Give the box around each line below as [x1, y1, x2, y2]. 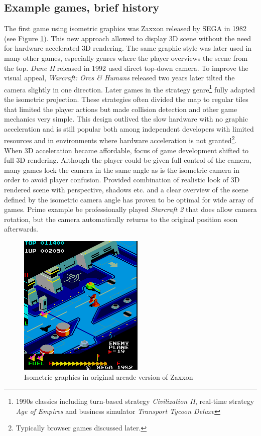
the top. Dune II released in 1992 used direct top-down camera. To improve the [4, 62, 248, 73]
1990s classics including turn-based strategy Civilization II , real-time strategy [16, 396, 254, 406]
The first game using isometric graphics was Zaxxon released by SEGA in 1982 [4, 23, 247, 34]
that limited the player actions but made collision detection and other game [4, 103, 237, 114]
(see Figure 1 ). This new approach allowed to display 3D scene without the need [4, 33, 251, 43]
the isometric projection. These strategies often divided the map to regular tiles [4, 94, 248, 104]
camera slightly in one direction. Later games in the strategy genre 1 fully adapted [4, 82, 255, 94]
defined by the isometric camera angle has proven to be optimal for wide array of [4, 194, 253, 204]
